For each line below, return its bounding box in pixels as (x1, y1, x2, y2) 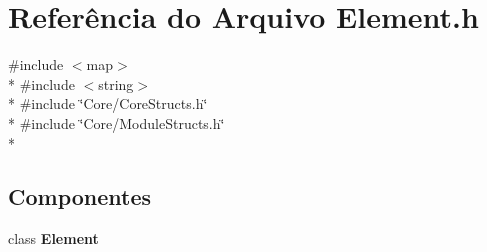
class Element (8, 228, 99, 249)
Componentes (8, 181, 152, 212)
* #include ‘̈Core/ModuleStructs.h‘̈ (8, 112, 225, 133)
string (98, 73, 134, 94)
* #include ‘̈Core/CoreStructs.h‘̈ (8, 93, 208, 114)
